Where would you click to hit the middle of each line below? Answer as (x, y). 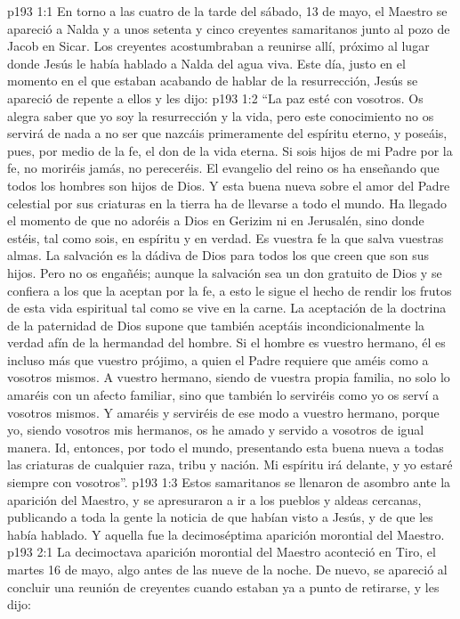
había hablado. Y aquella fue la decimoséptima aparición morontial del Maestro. (226, 534)
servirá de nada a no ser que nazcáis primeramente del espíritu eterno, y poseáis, (227, 133)
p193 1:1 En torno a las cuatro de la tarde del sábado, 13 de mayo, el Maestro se (227, 11)
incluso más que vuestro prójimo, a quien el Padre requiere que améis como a (218, 359)
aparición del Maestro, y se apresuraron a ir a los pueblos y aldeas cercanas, (214, 499)
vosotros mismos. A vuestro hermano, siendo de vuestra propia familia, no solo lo (229, 377)
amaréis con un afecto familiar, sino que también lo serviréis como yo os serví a (223, 395)
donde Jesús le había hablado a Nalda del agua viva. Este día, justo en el (206, 63)
